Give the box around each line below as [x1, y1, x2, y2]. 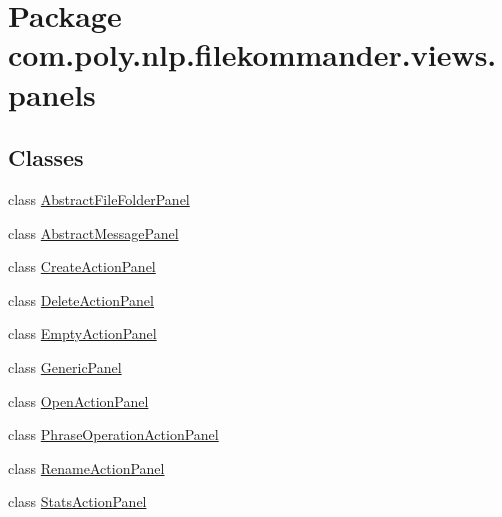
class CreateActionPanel [8, 256, 156, 277]
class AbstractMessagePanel [8, 222, 179, 243]
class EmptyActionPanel [8, 323, 157, 344]
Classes [8, 142, 84, 173]
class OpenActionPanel [8, 390, 149, 411]
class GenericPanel [8, 356, 122, 377]
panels [8, 73, 96, 114]
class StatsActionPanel [8, 491, 147, 512]
